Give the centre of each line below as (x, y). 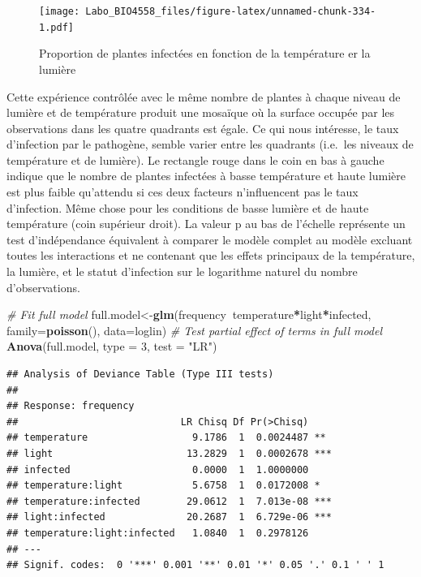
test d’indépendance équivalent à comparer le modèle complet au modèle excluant (210, 239)
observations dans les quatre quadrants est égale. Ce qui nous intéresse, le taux (203, 128)
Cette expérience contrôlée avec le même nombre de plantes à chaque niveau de (204, 96)
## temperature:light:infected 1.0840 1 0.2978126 (158, 533)
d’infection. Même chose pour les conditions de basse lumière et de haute (188, 207)
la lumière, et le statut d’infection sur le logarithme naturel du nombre (182, 271)
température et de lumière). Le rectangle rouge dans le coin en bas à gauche (195, 159)
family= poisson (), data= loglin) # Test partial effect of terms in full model (195, 330)
